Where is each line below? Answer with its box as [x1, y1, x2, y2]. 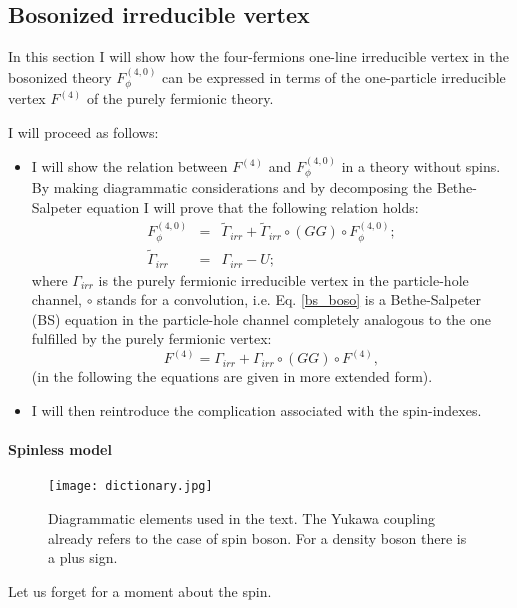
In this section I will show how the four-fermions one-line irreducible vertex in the [8, 46, 509, 67]
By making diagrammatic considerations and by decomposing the [31, 177, 433, 198]
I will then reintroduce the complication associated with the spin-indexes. [31, 400, 482, 421]
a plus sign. [48, 547, 118, 568]
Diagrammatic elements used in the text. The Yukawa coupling [48, 508, 435, 529]
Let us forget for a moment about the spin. [8, 580, 272, 601]
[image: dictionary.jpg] [48, 479, 213, 494]
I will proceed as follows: [8, 121, 159, 142]
